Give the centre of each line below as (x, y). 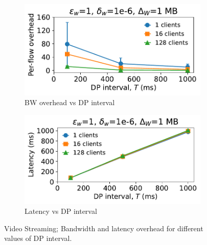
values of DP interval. (38, 238)
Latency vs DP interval (61, 211)
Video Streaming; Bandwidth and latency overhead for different (104, 228)
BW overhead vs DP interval (70, 102)
